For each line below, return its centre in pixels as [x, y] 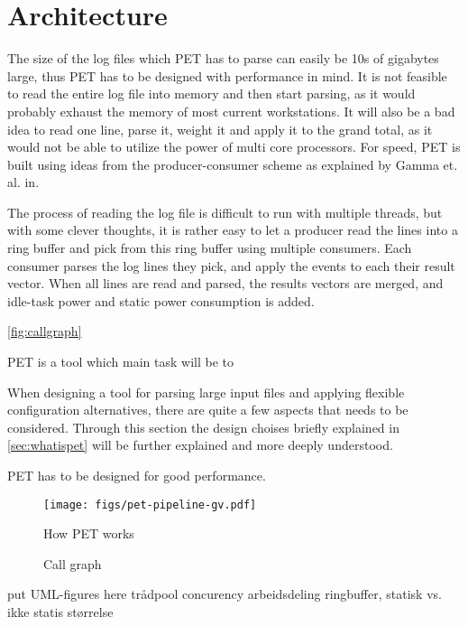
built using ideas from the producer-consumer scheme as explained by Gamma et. [233, 164]
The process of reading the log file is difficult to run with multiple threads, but [225, 212]
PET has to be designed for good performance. [137, 475]
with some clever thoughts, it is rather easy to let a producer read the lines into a [233, 230]
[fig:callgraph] [45, 331]
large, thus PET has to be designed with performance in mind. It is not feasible [227, 75]
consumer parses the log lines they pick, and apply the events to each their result [231, 265]
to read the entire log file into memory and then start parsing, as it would [211, 93]
